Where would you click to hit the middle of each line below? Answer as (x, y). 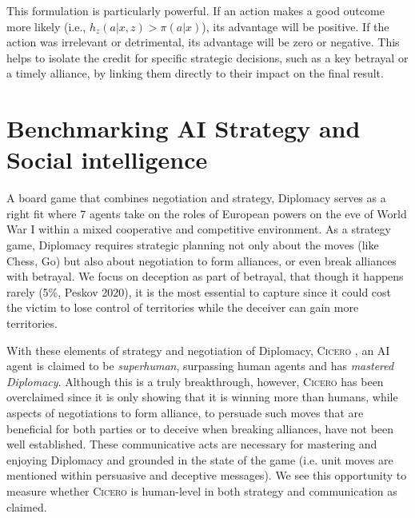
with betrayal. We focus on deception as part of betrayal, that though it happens (205, 276)
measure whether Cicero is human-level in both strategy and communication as (202, 490)
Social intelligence (107, 159)
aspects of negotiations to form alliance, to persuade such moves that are (185, 412)
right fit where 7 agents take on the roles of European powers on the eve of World (207, 213)
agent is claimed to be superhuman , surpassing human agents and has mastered (200, 366)
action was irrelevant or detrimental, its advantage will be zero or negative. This (203, 42)
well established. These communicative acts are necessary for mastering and (192, 444)
